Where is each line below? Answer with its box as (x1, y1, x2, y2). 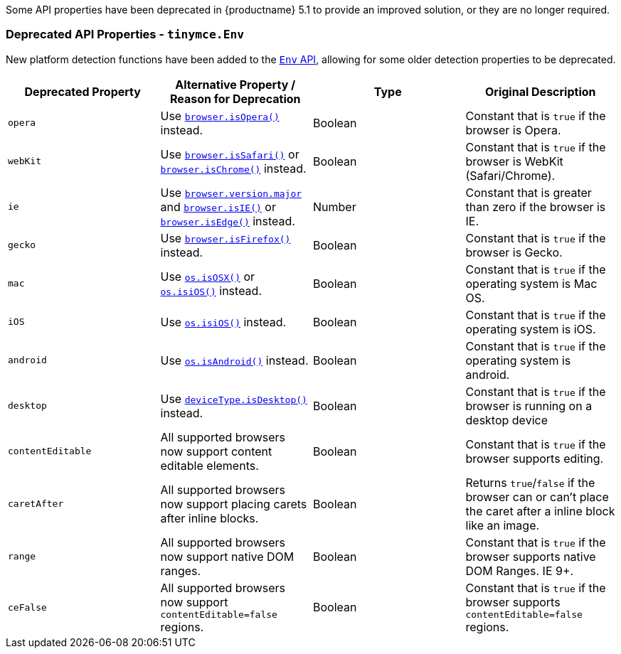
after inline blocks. (160, 510, 259, 525)
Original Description (484, 84, 596, 99)
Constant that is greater (465, 185, 592, 200)
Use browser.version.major (160, 185, 302, 200)
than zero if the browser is (465, 199, 606, 214)
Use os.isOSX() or (160, 269, 255, 284)
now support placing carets (160, 496, 307, 511)
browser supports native (465, 549, 596, 564)
